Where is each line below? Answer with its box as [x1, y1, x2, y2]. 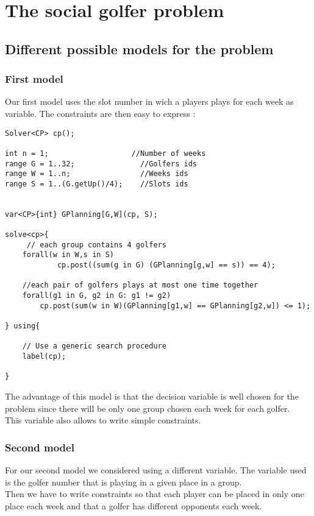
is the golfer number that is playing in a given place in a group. [5, 475, 242, 488]
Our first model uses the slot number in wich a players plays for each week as [5, 95, 294, 108]
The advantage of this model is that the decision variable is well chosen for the [5, 389, 299, 402]
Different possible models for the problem [5, 39, 274, 58]
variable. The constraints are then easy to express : [5, 107, 196, 119]
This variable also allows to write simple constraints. [5, 414, 201, 426]
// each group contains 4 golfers [26, 240, 166, 249]
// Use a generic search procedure [22, 342, 166, 351]
